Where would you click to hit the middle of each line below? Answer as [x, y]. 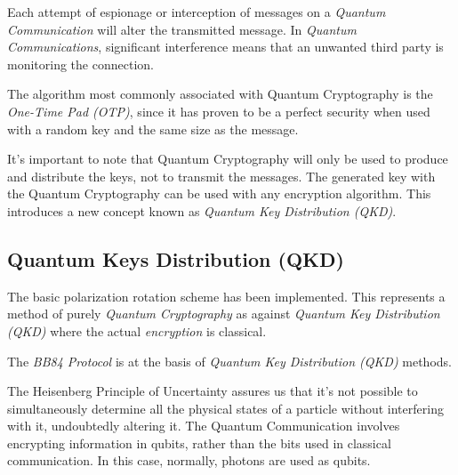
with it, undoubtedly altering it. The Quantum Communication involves [204, 426]
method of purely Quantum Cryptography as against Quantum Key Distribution [224, 314]
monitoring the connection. [80, 64]
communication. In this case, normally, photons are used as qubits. [189, 460]
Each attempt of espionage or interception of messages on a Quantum [197, 12]
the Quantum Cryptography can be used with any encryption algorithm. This [219, 193]
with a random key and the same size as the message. [153, 129]
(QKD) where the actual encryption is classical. [137, 330]
